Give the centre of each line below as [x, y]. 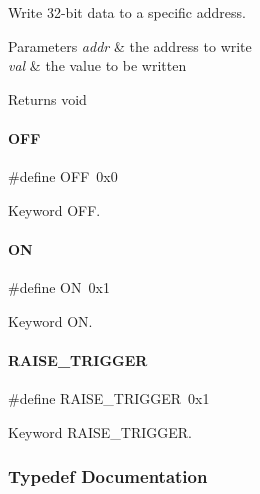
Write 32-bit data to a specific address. [127, 12]
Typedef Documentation [108, 476]
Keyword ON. [50, 320]
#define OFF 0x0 [63, 176]
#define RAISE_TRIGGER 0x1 [109, 398]
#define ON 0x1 [59, 287]
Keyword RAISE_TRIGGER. [100, 431]
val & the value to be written [97, 65]
